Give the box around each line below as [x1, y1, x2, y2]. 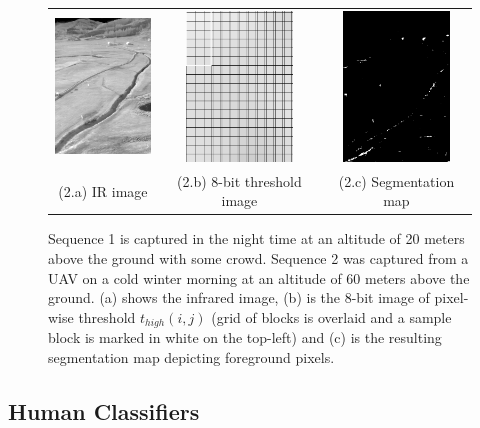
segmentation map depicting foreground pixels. [48, 346, 335, 367]
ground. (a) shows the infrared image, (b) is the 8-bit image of [48, 287, 430, 308]
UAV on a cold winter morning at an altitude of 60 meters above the [48, 267, 470, 288]
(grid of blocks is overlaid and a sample [211, 306, 452, 327]
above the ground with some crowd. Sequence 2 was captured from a [48, 248, 469, 269]
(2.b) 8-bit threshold [177, 170, 302, 191]
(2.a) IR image [58, 180, 148, 201]
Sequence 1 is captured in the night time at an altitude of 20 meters [48, 228, 465, 249]
